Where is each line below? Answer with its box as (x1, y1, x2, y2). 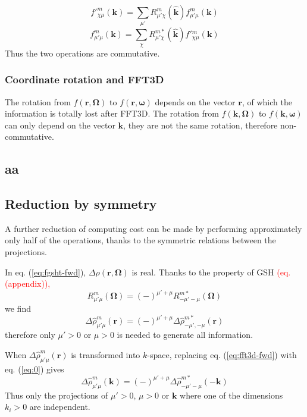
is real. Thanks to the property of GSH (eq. (131, 265, 291, 278)
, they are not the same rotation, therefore (123, 118, 278, 131)
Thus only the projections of (5, 388, 108, 401)
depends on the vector (155, 95, 236, 108)
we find (5, 302, 31, 315)
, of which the (242, 95, 292, 108)
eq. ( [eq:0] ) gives (5, 362, 64, 375)
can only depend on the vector (5, 118, 115, 131)
